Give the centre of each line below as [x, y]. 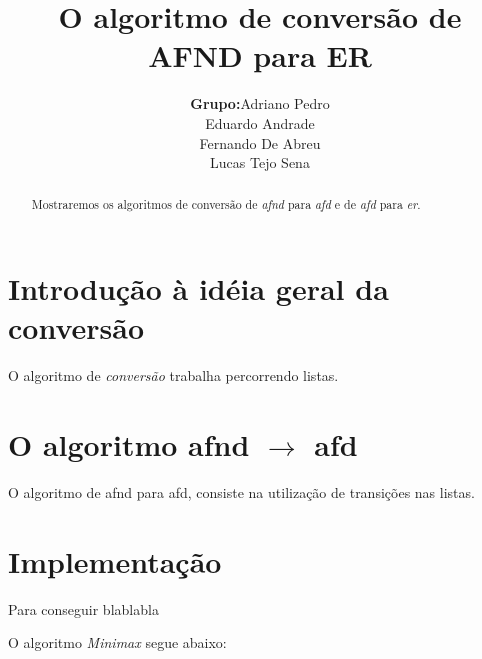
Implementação [115, 560]
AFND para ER [260, 55]
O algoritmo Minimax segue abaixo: [117, 642]
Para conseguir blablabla [83, 608]
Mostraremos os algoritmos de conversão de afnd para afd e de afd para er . [226, 204]
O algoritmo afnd [129, 444]
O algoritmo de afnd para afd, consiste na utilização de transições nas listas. [241, 491]
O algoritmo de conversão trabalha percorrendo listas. [173, 375]
